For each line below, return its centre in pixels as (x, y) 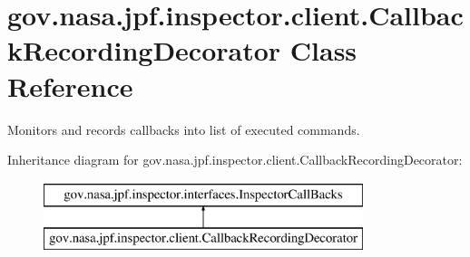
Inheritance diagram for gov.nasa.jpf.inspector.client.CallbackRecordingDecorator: (235, 160)
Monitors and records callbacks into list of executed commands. (184, 129)
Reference (70, 86)
